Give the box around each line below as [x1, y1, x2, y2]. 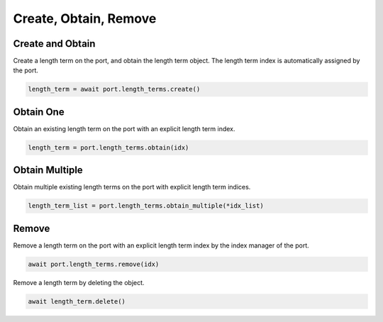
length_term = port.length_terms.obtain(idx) [28, 143, 189, 152]
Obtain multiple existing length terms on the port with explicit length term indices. [13, 183, 251, 191]
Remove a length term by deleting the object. [13, 278, 145, 287]
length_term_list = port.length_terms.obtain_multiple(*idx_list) [28, 202, 264, 210]
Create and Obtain [13, 38, 96, 50]
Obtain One [13, 106, 65, 118]
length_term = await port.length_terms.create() [28, 85, 201, 94]
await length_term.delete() [28, 297, 126, 305]
